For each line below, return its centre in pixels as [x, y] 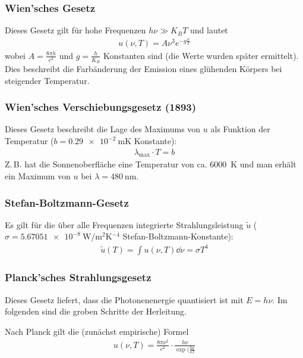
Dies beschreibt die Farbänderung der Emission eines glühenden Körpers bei [143, 69]
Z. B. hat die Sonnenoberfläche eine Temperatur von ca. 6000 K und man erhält [151, 164]
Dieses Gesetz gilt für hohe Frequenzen [75, 30]
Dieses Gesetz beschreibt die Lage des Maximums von [103, 129]
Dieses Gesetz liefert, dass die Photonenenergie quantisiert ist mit [124, 299]
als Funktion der [240, 129]
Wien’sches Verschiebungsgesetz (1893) [101, 107]
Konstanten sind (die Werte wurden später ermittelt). [201, 55]
